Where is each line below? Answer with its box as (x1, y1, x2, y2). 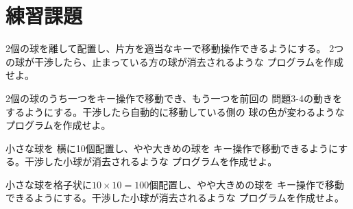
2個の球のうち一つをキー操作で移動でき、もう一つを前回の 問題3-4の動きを (5, 90, 342, 105)
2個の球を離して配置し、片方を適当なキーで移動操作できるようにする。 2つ (5, 41, 344, 56)
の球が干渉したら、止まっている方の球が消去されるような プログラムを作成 (5, 54, 343, 69)
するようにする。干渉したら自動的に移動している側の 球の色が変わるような (5, 104, 345, 119)
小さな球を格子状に (5, 177, 92, 191)
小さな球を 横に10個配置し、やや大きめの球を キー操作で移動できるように (5, 140, 339, 155)
